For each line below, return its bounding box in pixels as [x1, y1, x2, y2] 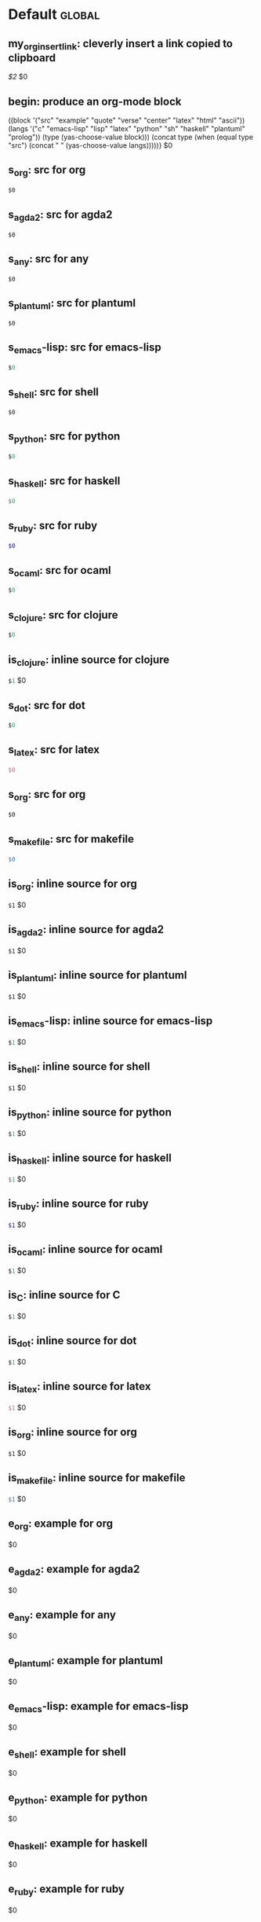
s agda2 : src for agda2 [8, 208, 113, 223]
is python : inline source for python [8, 1106, 172, 1121]
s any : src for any [8, 252, 89, 268]
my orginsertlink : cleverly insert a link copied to [8, 37, 234, 52]
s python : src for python [8, 430, 121, 445]
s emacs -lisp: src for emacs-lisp [8, 340, 162, 356]
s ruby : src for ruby [8, 519, 98, 535]
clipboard [8, 51, 56, 64]
